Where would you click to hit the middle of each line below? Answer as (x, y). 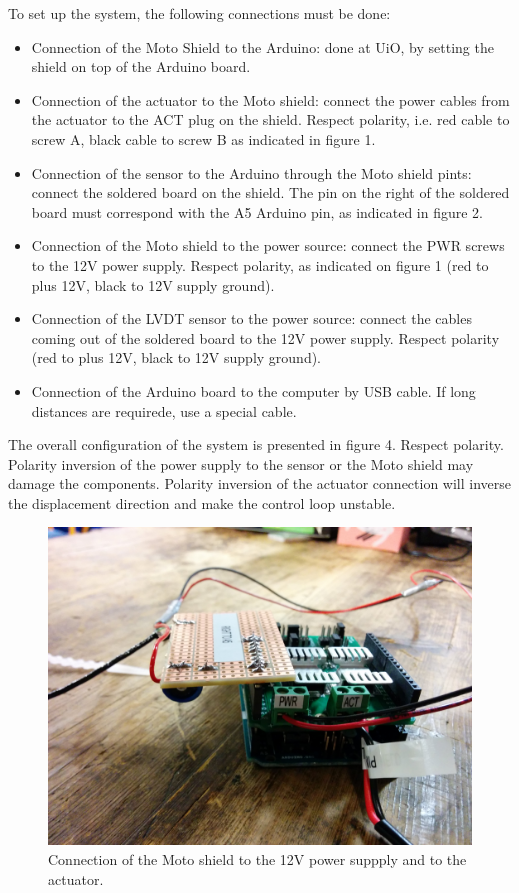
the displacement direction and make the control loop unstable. (202, 502)
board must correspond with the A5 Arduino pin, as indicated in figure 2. (257, 211)
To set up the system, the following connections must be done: (199, 13)
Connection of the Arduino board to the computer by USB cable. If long (253, 390)
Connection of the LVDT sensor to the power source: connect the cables (251, 318)
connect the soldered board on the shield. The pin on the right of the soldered (270, 192)
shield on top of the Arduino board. (141, 66)
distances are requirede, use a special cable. (164, 410)
